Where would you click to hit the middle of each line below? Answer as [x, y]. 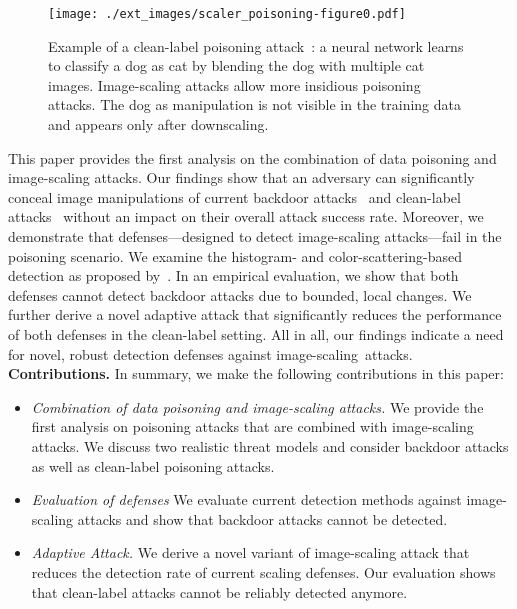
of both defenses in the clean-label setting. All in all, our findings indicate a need [256, 333]
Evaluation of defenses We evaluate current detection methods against [246, 499]
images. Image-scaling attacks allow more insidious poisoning [234, 84]
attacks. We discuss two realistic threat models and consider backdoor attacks [270, 445]
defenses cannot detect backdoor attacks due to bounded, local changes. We [240, 294]
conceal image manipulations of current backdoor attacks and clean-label [234, 196]
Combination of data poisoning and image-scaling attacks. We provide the [257, 406]
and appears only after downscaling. [158, 124]
